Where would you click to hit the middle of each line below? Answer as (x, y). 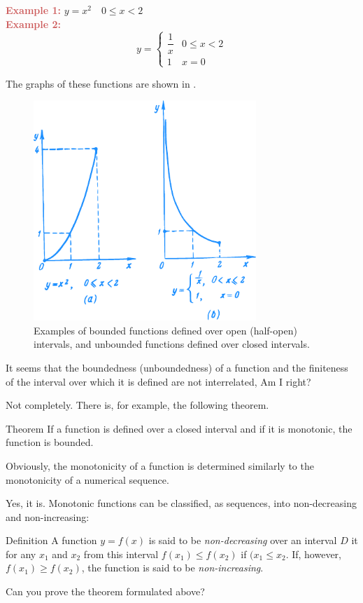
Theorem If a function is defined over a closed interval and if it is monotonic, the (179, 428)
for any (21, 554)
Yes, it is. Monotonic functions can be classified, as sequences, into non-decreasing (181, 503)
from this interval (121, 554)
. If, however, (313, 554)
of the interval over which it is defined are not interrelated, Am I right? (158, 381)
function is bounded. (50, 442)
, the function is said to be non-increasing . (172, 568)
